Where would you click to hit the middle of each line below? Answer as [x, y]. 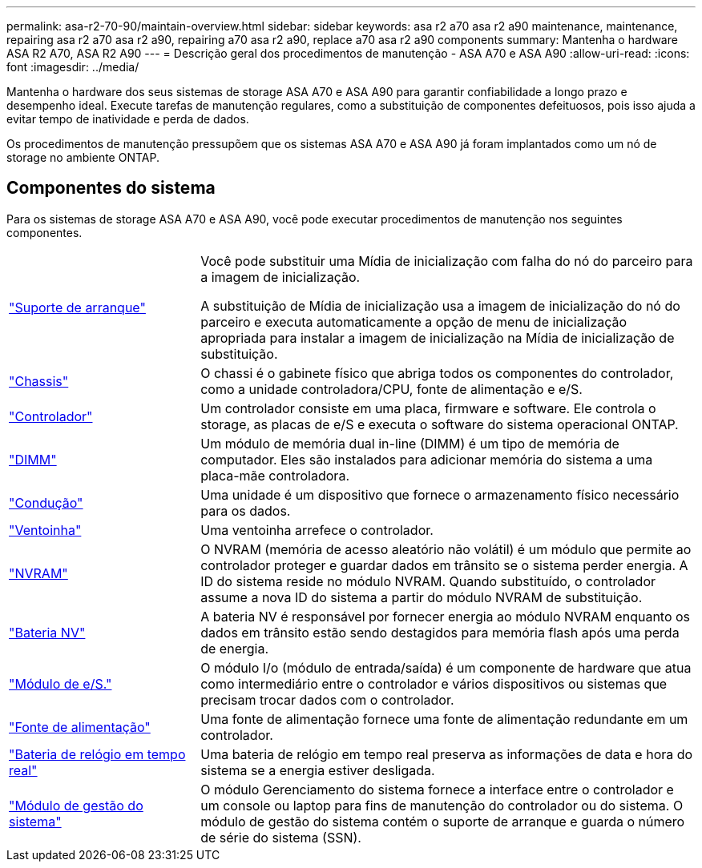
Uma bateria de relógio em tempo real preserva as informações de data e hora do [447, 754]
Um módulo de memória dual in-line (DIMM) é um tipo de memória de [410, 443]
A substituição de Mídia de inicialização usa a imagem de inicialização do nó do [440, 305]
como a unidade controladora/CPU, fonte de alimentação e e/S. [391, 389]
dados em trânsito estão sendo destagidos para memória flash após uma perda [440, 632]
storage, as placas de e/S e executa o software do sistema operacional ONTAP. [440, 424]
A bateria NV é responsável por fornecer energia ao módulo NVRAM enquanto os [446, 616]
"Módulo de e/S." [61, 683]
